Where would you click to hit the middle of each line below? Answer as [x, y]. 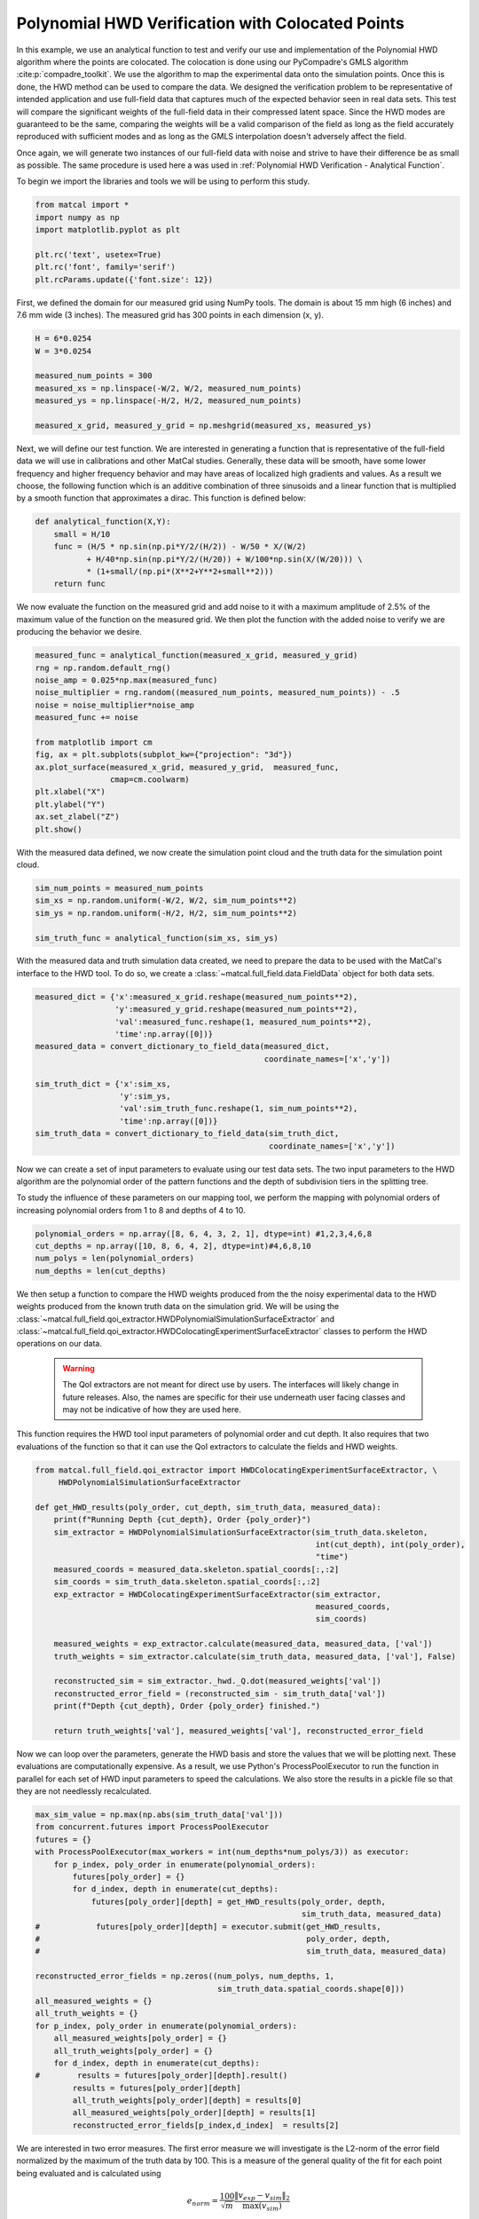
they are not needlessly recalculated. [84, 1791]
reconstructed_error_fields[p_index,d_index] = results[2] [206, 2125]
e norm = [203, 2202]
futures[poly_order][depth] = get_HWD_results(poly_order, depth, [238, 1901]
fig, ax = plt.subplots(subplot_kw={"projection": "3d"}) [164, 755]
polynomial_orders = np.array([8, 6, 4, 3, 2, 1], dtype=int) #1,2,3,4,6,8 [204, 1233]
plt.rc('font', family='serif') [106, 267]
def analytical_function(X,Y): [103, 522]
